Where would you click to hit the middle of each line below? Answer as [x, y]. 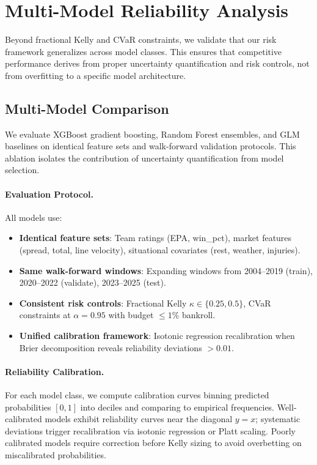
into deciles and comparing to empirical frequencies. [177, 407]
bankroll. [199, 315]
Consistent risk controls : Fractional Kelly [103, 303]
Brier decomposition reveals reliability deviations [111, 347]
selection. [22, 170]
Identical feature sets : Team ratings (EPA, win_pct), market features [155, 238]
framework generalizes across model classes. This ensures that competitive [144, 51]
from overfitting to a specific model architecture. [96, 75]
